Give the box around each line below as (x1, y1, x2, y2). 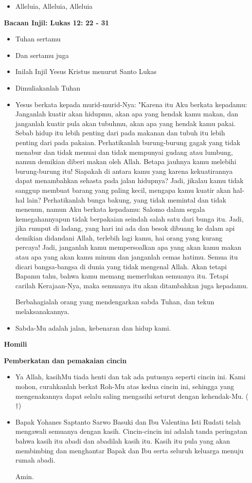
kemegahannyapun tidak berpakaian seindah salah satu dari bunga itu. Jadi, (15, 213, 244, 223)
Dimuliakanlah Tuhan (15, 82, 81, 93)
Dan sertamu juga (15, 50, 69, 60)
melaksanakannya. (15, 306, 70, 316)
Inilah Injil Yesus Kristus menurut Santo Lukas (15, 66, 157, 76)
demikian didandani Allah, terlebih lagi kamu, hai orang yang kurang (15, 232, 223, 242)
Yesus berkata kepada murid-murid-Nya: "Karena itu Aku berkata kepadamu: (15, 99, 247, 109)
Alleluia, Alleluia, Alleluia (15, 1, 93, 11)
